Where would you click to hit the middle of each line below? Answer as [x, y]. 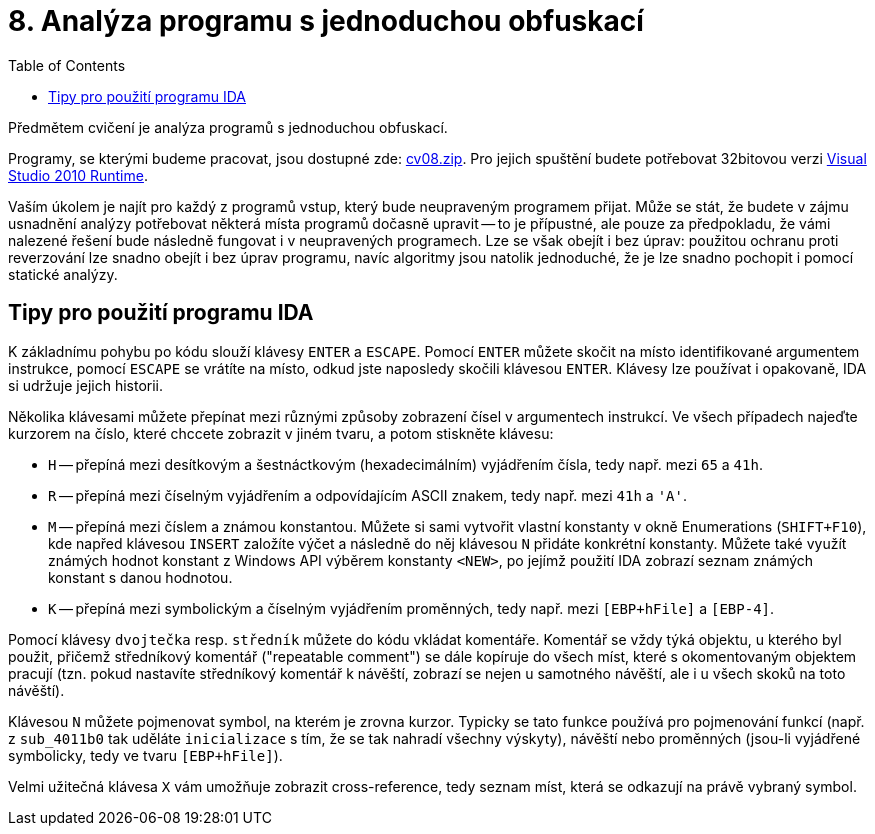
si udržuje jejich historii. [86, 385]
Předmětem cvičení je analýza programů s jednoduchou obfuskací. [228, 127]
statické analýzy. [63, 274]
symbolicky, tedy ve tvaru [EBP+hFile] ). [145, 755]
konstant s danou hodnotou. [140, 577]
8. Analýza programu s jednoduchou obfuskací [326, 21]
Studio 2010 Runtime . [78, 175]
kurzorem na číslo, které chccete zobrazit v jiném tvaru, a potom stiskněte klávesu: [281, 433]
